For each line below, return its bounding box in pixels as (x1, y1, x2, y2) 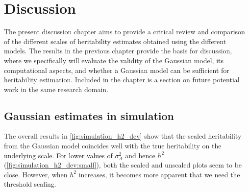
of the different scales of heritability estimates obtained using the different (4, 36, 226, 46)
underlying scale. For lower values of (4, 150, 113, 160)
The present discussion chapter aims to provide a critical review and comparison (4, 26, 245, 37)
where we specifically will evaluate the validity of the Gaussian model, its (4, 55, 224, 65)
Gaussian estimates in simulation (4, 108, 174, 123)
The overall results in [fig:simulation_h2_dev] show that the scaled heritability (4, 131, 242, 141)
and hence (125, 150, 155, 160)
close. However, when (4, 169, 68, 179)
